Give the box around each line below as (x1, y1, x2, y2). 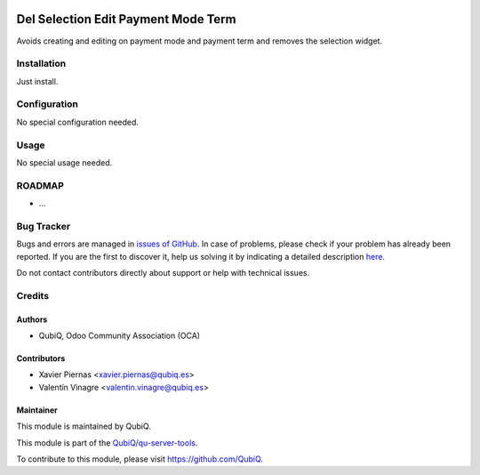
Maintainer (16, 405, 58, 415)
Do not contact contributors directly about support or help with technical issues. (16, 268, 310, 278)
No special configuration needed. (16, 117, 140, 127)
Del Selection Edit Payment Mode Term (16, 12, 236, 27)
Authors (16, 314, 48, 325)
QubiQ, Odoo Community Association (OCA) (38, 330, 200, 341)
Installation (16, 58, 67, 70)
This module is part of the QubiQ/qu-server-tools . (16, 437, 198, 448)
